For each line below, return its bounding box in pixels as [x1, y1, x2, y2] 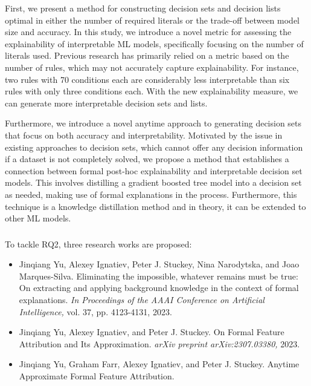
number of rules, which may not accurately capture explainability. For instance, [5, 61, 299, 73]
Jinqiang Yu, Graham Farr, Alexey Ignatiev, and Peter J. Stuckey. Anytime [19, 358, 300, 370]
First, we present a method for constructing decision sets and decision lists [5, 2, 281, 14]
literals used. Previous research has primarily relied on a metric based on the [5, 49, 289, 62]
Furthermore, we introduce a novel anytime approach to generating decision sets [5, 117, 302, 129]
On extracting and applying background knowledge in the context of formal [19, 281, 299, 294]
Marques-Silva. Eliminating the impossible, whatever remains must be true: [19, 269, 298, 282]
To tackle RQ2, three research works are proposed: [5, 237, 192, 250]
